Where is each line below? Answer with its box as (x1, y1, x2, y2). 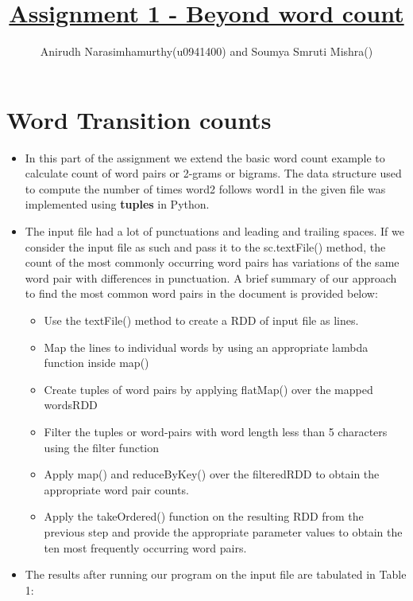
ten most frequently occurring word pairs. (44, 539, 247, 556)
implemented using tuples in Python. (25, 196, 210, 213)
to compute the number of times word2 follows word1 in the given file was (25, 180, 386, 197)
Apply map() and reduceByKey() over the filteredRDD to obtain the (44, 466, 380, 482)
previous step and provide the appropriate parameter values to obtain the (44, 523, 403, 540)
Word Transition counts (6, 103, 272, 135)
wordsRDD (44, 396, 98, 413)
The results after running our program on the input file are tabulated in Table (25, 566, 407, 583)
